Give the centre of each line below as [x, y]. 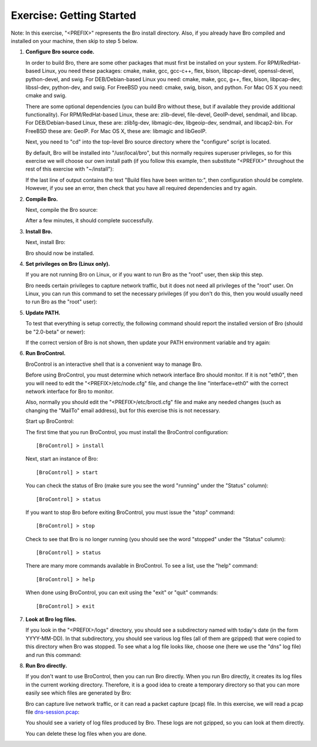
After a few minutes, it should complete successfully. [90, 221]
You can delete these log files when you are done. [86, 733]
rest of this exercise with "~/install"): [70, 169]
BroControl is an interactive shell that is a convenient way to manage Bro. [114, 364]
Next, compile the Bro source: [62, 209]
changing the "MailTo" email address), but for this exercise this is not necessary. [123, 410]
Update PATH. [43, 312]
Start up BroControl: [50, 421]
